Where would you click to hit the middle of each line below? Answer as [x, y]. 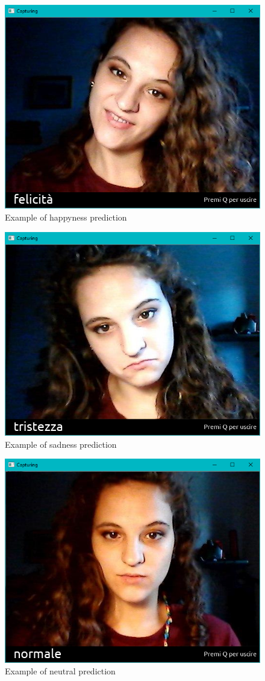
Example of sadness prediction [61, 444]
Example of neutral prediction [60, 671]
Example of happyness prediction [66, 217]
